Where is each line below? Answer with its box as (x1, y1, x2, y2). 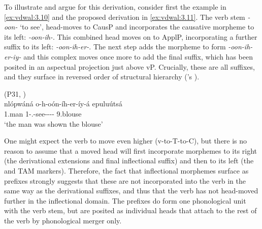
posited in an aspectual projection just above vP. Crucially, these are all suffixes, (4, 61, 255, 72)
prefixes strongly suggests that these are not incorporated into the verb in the (4, 175, 246, 186)
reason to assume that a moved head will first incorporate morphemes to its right (4, 145, 257, 156)
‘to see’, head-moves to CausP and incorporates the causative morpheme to (20, 21, 254, 32)
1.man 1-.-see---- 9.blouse (4, 108, 82, 119)
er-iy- (4, 51, 21, 62)
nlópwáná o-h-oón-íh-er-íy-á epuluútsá (4, 98, 122, 109)
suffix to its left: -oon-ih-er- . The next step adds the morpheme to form (4, 41, 226, 52)
